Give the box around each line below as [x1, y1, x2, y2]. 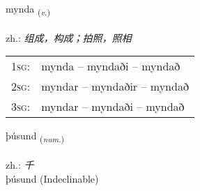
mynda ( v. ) [6, 1, 50, 17]
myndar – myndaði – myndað [41, 98, 185, 115]
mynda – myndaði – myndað [41, 58, 180, 75]
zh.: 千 [6, 158, 34, 172]
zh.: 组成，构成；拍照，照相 [6, 30, 132, 45]
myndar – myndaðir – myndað [41, 78, 189, 95]
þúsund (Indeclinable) [6, 171, 99, 185]
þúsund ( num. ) [6, 128, 65, 145]
